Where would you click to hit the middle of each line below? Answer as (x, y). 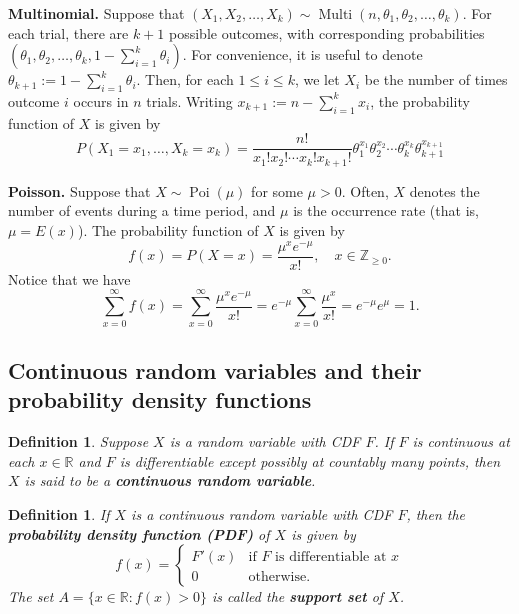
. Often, (365, 190)
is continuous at (461, 441)
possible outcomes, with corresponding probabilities (327, 32)
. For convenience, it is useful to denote (302, 54)
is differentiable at (331, 557)
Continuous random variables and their (215, 369)
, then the (436, 513)
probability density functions (160, 399)
